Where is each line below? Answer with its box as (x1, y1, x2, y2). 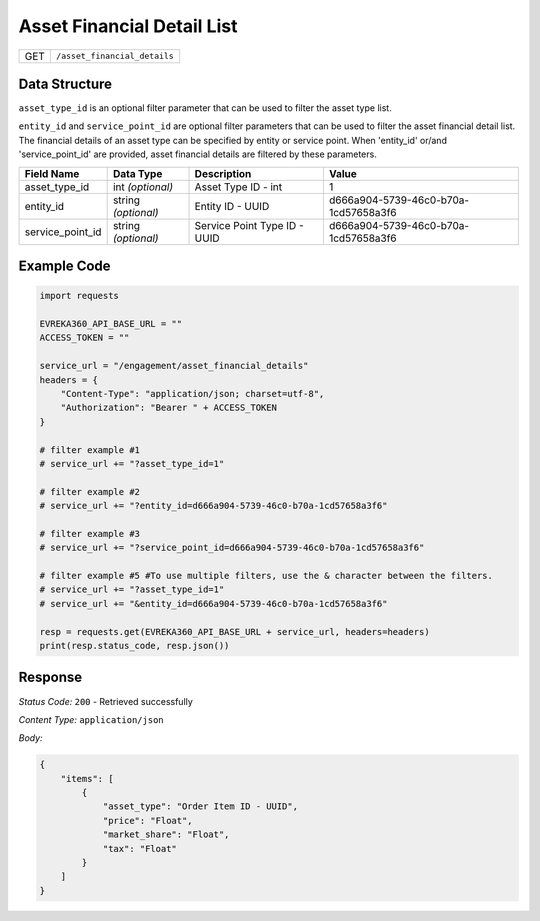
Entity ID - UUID (194, 199, 270, 213)
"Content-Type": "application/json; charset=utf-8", (60, 388, 325, 399)
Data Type (112, 166, 163, 180)
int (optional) (112, 180, 174, 194)
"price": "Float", (102, 815, 194, 826)
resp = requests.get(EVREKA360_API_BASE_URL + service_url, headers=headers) (39, 626, 430, 637)
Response (18, 669, 83, 686)
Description (194, 166, 252, 180)
